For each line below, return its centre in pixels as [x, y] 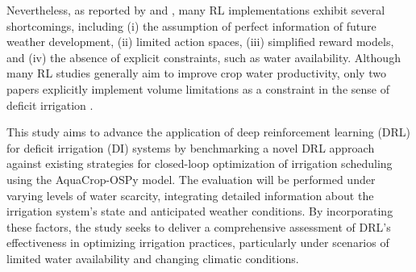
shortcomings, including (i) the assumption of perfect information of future [191, 25]
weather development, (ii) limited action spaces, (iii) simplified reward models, [200, 42]
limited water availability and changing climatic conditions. [153, 258]
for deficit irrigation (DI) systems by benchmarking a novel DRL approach [191, 147]
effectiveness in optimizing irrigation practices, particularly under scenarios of [198, 243]
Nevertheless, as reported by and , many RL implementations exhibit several [196, 10]
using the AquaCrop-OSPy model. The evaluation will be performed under [191, 179]
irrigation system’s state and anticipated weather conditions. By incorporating [200, 211]
